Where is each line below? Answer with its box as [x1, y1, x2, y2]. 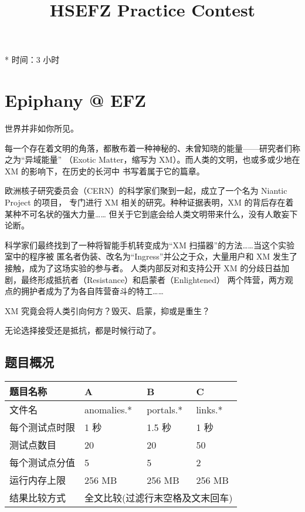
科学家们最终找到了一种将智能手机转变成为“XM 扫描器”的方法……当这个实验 [5, 238, 294, 251]
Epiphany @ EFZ [5, 88, 147, 112]
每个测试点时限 [9, 420, 76, 434]
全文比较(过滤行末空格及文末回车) [84, 491, 233, 505]
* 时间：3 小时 [5, 53, 60, 66]
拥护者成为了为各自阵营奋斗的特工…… [21, 285, 164, 297]
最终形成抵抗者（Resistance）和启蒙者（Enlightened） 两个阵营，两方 [21, 273, 285, 285]
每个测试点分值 [9, 456, 76, 470]
